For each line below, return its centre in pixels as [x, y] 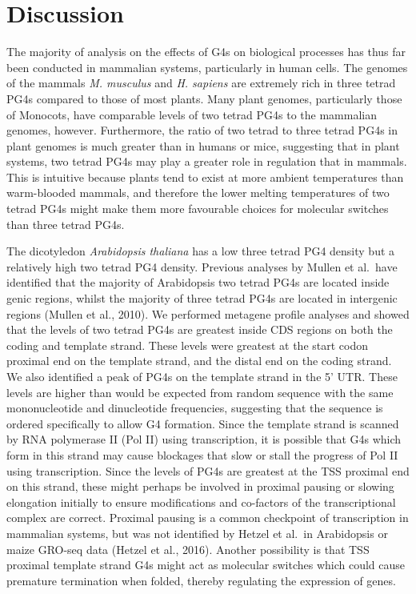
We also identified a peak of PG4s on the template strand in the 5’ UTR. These [202, 376]
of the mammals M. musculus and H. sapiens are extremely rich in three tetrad [201, 83]
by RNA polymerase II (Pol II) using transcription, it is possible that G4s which [204, 439]
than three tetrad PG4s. [66, 224]
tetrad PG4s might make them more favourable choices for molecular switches [198, 209]
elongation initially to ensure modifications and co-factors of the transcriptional [201, 502]
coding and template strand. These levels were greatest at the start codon [187, 345]
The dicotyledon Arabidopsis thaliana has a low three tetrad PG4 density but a [201, 251]
